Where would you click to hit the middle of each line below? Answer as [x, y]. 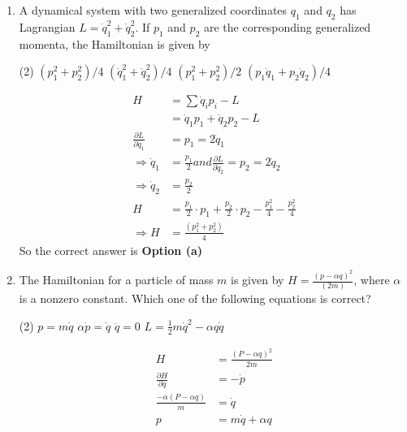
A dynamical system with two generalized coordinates [153, 10]
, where [372, 280]
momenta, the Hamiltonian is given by [115, 43]
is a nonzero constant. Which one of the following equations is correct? [195, 298]
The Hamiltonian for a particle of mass [116, 280]
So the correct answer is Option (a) [111, 250]
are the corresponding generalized [287, 26]
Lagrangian [47, 26]
